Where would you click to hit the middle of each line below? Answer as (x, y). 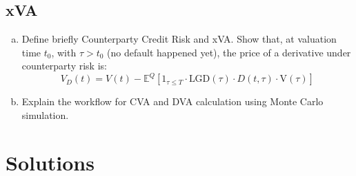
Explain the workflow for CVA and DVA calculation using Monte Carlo (172, 101)
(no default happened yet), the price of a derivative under (229, 52)
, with (64, 52)
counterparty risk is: (64, 66)
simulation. (45, 115)
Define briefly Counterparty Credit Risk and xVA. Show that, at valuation (179, 39)
